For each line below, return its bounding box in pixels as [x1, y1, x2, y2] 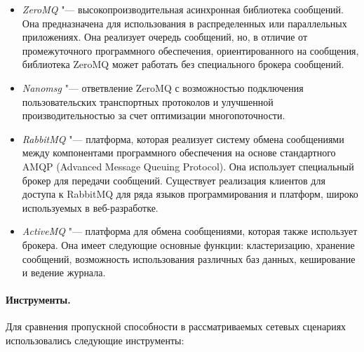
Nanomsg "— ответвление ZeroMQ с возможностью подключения [22, 80, 304, 95]
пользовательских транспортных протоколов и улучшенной [22, 94, 274, 109]
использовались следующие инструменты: [6, 333, 184, 348]
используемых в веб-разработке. [22, 200, 159, 215]
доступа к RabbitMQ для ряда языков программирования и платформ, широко [22, 187, 358, 201]
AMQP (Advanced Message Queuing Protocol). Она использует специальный [22, 158, 354, 173]
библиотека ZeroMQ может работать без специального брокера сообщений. [22, 57, 344, 72]
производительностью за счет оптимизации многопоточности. [22, 108, 285, 123]
